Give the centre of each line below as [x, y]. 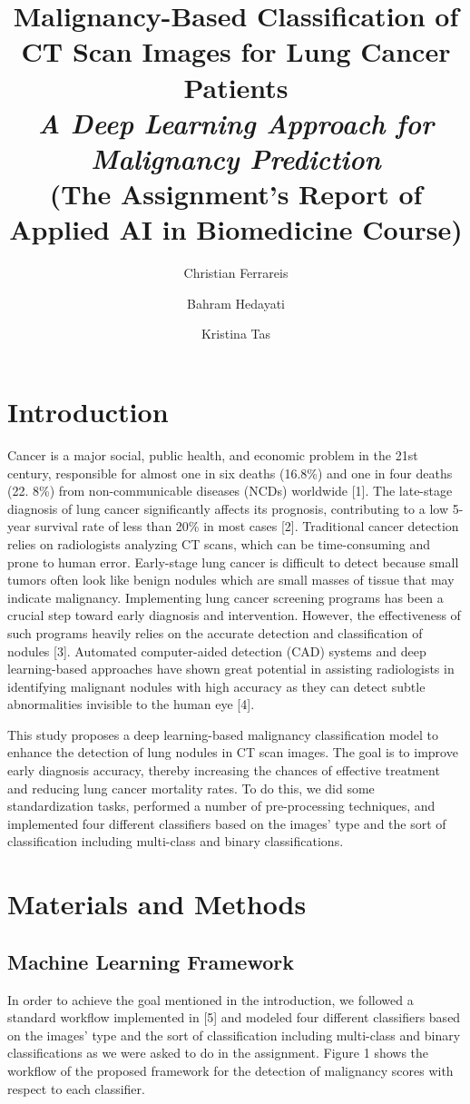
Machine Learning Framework [151, 961]
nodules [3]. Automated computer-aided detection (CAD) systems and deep [217, 651]
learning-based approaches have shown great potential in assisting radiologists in [231, 669]
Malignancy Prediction [236, 158]
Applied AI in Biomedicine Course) [236, 229]
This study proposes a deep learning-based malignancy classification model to [223, 734]
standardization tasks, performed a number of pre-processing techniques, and [221, 806]
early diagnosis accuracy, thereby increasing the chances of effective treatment [224, 770]
